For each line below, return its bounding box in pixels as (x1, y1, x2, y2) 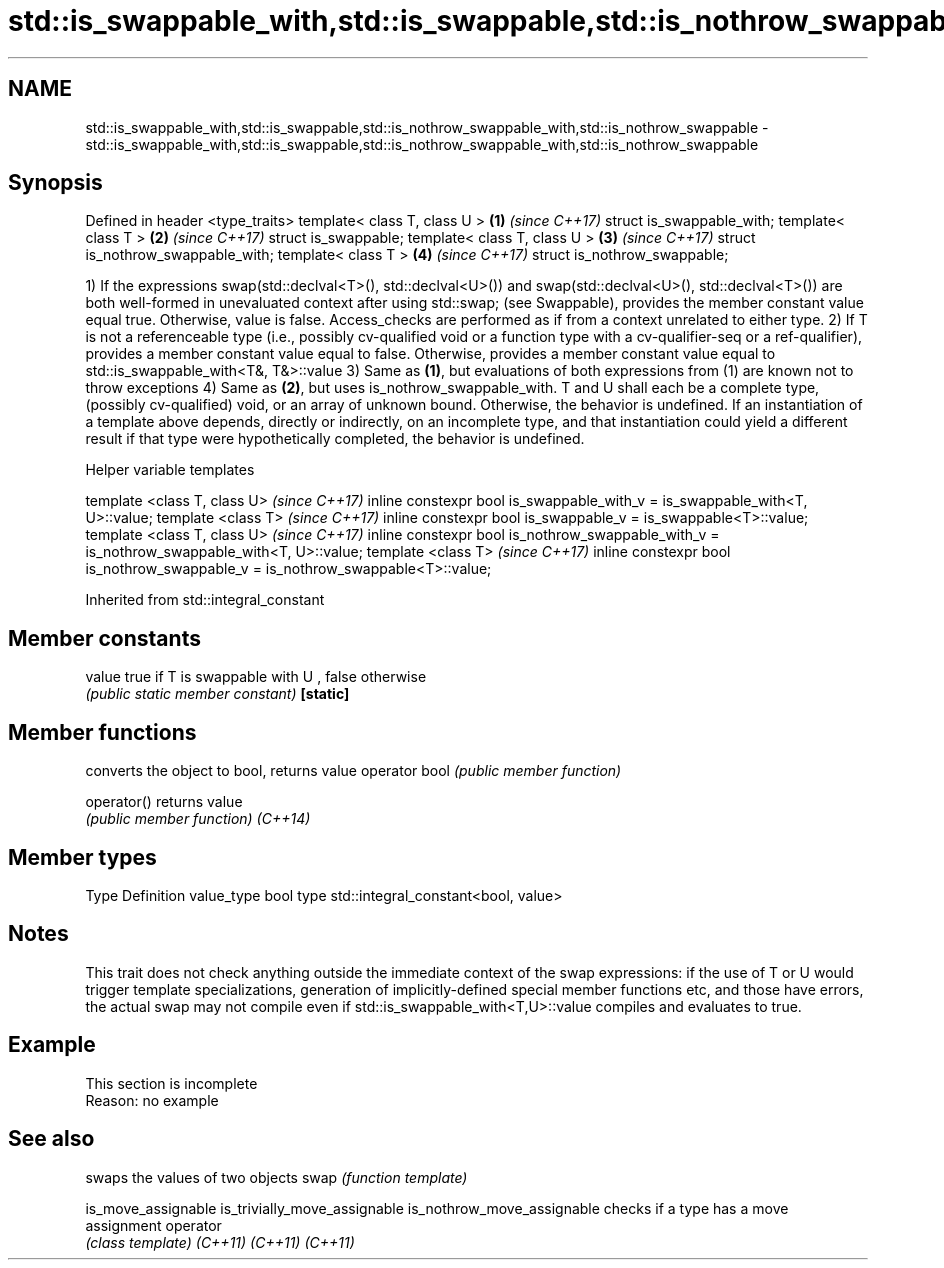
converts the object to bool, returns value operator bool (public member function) (85, 762, 622, 780)
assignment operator (85, 1216, 222, 1234)
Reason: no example (85, 1091, 219, 1109)
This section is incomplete (85, 1074, 258, 1092)
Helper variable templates (85, 461, 255, 479)
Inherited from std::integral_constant (85, 591, 325, 609)
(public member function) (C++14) (85, 810, 311, 828)
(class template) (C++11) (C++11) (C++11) (85, 1233, 355, 1251)
